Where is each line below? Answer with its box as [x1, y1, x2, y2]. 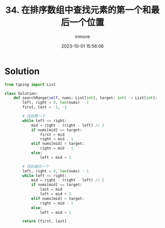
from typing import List [4, 82, 56, 87]
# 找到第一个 [22, 114, 45, 119]
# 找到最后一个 [22, 164, 49, 169]
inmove [75, 33, 90, 40]
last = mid [40, 187, 63, 192]
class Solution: [4, 91, 38, 96]
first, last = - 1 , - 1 [22, 105, 67, 110]
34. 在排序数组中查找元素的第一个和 [5, 4, 151, 16]
